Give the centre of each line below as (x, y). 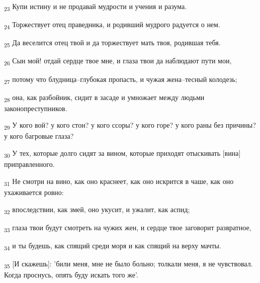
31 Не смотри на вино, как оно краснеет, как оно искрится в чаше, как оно (119, 181)
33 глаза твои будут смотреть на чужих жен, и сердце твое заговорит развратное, (128, 228)
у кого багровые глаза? (39, 136)
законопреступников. (36, 108)
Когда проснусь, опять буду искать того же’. (71, 274)
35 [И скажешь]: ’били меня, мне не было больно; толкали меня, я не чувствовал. (128, 264)
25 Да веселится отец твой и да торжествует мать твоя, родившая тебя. (112, 43)
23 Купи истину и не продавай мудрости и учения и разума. (96, 7)
